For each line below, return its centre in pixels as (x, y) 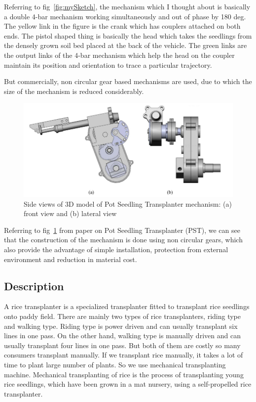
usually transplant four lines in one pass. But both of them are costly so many (122, 345)
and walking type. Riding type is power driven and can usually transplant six (121, 326)
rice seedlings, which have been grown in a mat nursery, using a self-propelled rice (128, 384)
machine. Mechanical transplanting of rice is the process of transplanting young (124, 374)
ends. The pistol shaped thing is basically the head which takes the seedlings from (128, 35)
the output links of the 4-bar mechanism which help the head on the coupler (119, 55)
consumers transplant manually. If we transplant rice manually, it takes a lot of (124, 355)
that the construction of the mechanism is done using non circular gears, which (123, 240)
